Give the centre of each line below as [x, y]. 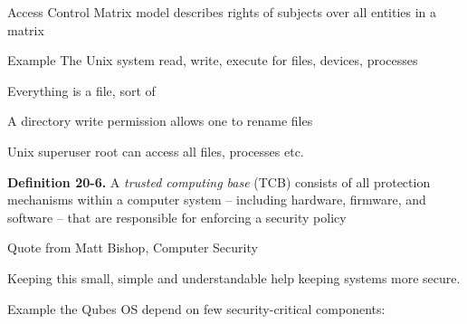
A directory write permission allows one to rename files [160, 121]
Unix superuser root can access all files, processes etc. [156, 151]
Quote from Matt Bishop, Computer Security [133, 248]
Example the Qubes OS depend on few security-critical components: [196, 308]
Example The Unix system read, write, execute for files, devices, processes [213, 60]
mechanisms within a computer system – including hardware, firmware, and [217, 200]
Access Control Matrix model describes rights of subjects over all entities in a [222, 12]
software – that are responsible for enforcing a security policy [177, 217]
